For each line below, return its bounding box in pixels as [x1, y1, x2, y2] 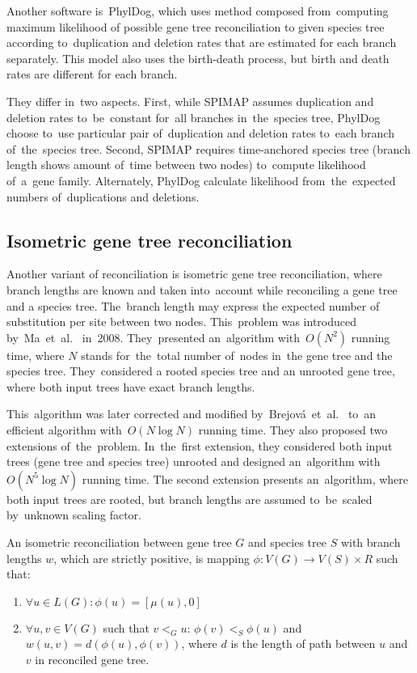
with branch [340, 534, 401, 551]
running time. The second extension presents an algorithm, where [82, 470, 409, 487]
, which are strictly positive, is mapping [53, 549, 250, 566]
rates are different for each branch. [6, 66, 178, 83]
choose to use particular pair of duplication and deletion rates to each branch [6, 125, 394, 142]
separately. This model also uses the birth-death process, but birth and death [6, 49, 390, 66]
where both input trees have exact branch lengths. [6, 378, 255, 395]
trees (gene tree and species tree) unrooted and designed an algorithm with [6, 453, 381, 470]
